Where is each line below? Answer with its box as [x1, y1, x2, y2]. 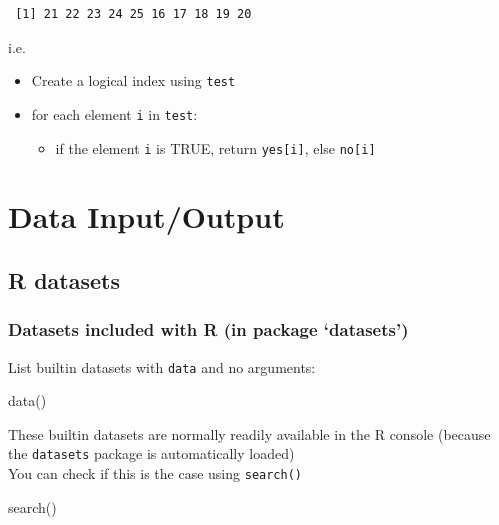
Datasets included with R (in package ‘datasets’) [8, 317, 409, 342]
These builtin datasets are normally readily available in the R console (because [8, 423, 491, 444]
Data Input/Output [8, 196, 285, 237]
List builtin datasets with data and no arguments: [8, 356, 316, 377]
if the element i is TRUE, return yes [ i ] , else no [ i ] [55, 137, 376, 158]
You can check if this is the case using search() [8, 463, 302, 484]
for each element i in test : [31, 103, 198, 124]
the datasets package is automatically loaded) [8, 443, 295, 464]
